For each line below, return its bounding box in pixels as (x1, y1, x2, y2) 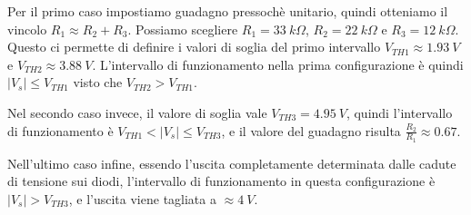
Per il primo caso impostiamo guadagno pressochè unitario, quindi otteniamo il (7, 2, 448, 20)
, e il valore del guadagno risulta (221, 121, 401, 140)
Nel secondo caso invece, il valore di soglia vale (7, 103, 267, 122)
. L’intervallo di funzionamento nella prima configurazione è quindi (92, 54, 464, 73)
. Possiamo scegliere (127, 19, 238, 38)
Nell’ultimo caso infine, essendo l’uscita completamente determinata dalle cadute (7, 153, 456, 172)
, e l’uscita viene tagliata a (68, 189, 216, 208)
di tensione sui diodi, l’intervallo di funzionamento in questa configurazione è (7, 171, 436, 191)
